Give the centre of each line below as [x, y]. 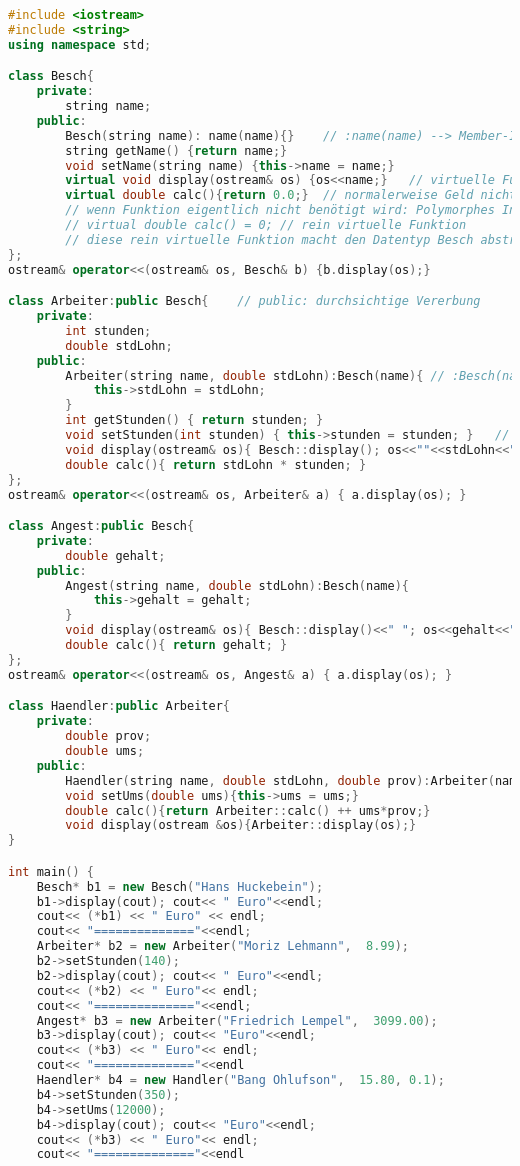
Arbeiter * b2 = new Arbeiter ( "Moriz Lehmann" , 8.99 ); [223, 946]
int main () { [51, 871]
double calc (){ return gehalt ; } [176, 645]
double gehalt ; [115, 555]
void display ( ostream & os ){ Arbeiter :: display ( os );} [241, 825]
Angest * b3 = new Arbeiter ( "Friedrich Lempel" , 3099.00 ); [237, 1020]
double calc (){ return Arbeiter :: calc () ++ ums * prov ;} [248, 810]
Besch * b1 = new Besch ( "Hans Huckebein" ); [180, 886]
